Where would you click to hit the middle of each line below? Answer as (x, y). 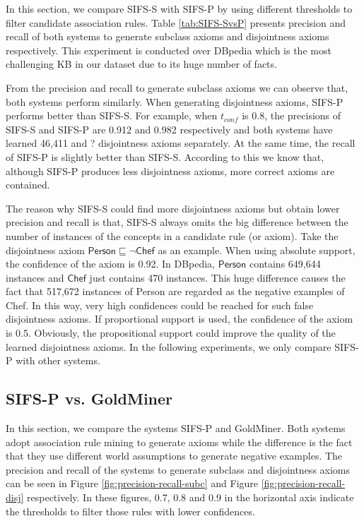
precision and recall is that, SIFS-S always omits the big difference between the (177, 222)
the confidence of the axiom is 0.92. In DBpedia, (111, 264)
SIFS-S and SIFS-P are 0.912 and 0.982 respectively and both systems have (169, 129)
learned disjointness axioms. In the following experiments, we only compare (169, 346)
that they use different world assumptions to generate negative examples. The (174, 456)
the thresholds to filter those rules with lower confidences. (130, 511)
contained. (28, 185)
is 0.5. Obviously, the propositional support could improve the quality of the (171, 333)
